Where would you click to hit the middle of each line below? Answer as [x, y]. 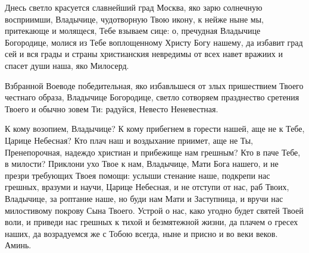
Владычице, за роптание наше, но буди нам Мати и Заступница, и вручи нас [144, 198]
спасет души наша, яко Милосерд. [67, 65]
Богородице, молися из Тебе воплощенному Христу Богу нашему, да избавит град [154, 42]
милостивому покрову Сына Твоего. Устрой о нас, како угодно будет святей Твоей [154, 210]
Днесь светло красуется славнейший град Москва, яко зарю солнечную [134, 7]
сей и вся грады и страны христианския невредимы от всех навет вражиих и [144, 54]
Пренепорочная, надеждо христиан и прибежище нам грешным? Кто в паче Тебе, [153, 152]
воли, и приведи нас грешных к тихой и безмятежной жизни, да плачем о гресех [152, 222]
